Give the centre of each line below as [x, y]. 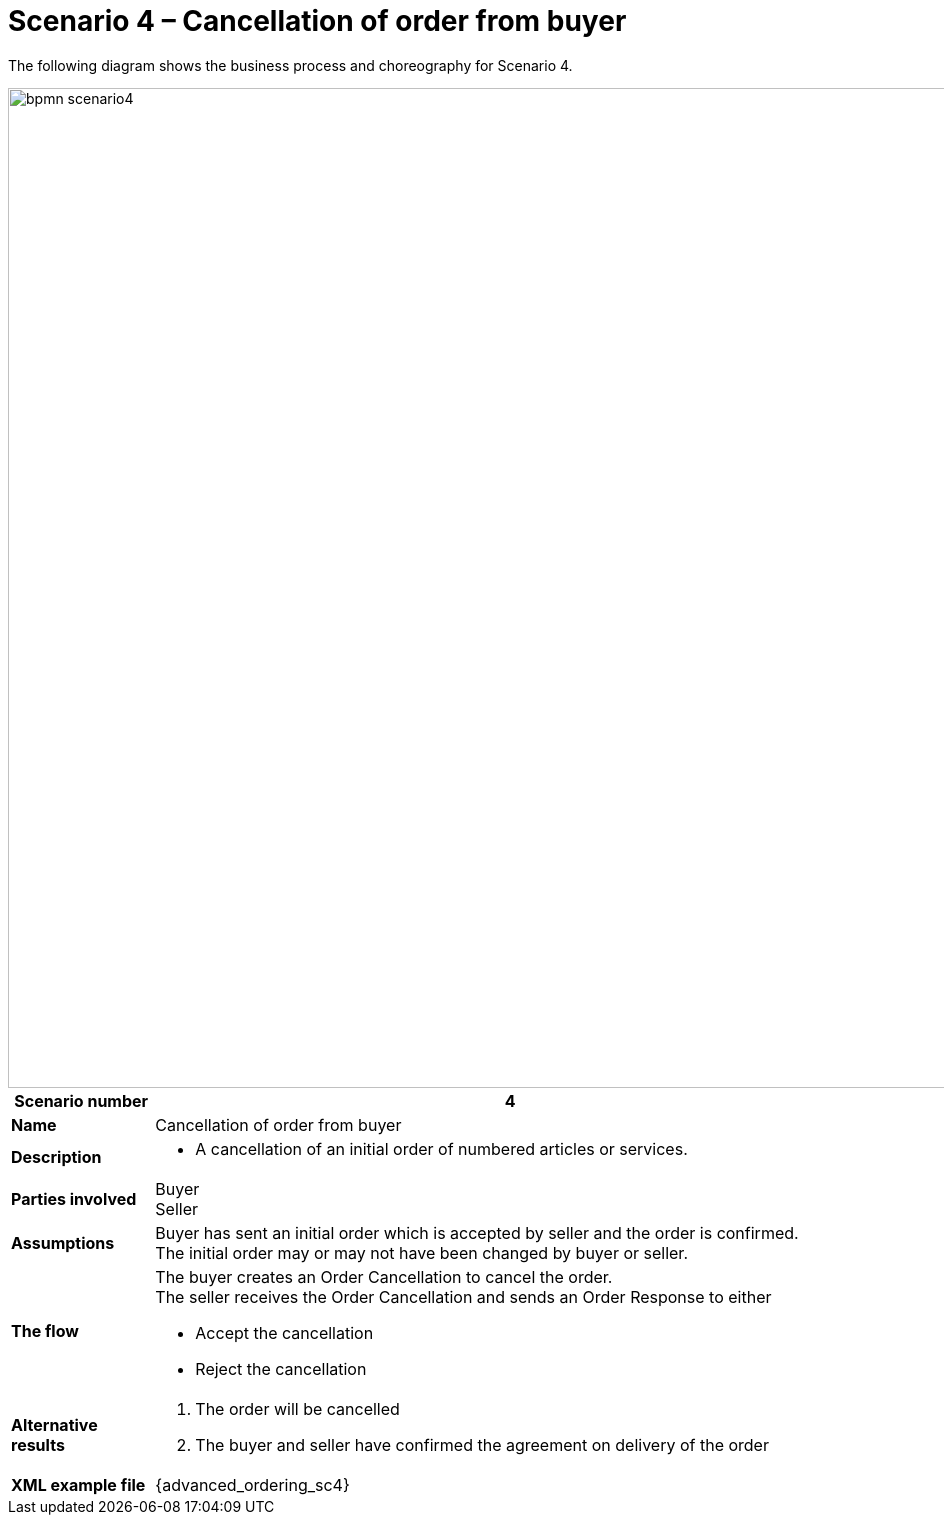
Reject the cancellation [281, 1368]
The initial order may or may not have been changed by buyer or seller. [421, 1252]
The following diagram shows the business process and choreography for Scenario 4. [290, 65]
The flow [45, 1330]
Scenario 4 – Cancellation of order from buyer [317, 21]
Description [56, 1156]
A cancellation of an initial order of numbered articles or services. [441, 1148]
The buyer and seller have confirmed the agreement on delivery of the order [482, 1444]
